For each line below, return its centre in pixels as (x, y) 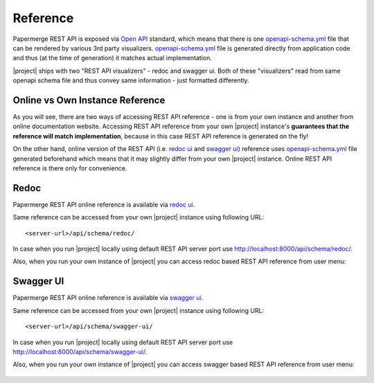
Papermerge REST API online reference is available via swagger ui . (108, 298)
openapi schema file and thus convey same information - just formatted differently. (131, 80)
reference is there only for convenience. (70, 168)
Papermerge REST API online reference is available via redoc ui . (104, 204)
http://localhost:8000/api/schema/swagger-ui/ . (80, 351)
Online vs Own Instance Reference (89, 100)
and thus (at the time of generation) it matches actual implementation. (113, 58)
